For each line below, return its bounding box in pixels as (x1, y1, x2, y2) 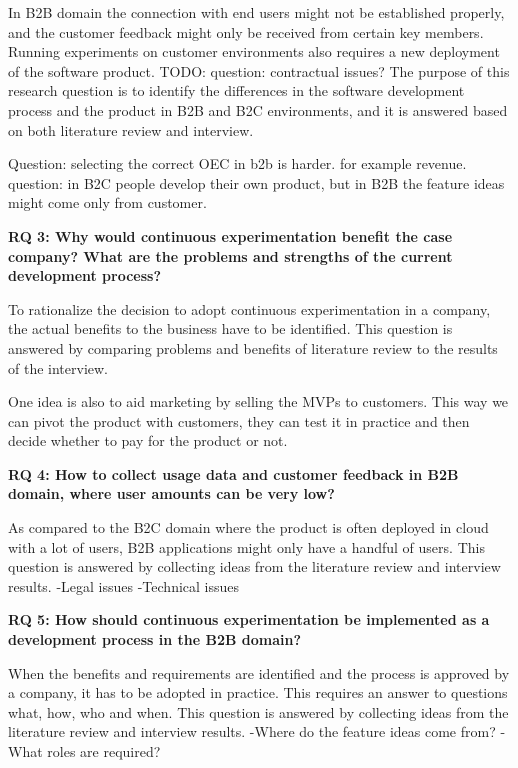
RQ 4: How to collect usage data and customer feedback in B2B (8, 463, 459, 484)
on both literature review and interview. (8, 119, 254, 140)
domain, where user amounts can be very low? (8, 483, 335, 504)
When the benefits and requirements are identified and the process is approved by (8, 662, 510, 683)
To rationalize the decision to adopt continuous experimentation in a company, (8, 298, 491, 319)
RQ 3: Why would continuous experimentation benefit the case (8, 225, 453, 246)
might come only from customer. (8, 192, 207, 213)
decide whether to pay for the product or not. (8, 430, 288, 451)
